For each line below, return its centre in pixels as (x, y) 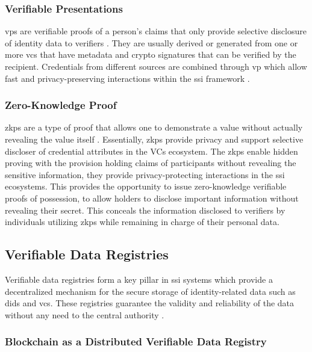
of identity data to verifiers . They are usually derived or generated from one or (151, 42)
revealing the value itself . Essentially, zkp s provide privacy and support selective (154, 139)
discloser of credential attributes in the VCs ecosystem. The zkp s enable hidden (151, 151)
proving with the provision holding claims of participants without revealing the (151, 163)
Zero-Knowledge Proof (61, 105)
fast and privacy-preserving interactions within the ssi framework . (127, 78)
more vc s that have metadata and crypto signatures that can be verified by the (151, 54)
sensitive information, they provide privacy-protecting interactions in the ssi (145, 174)
